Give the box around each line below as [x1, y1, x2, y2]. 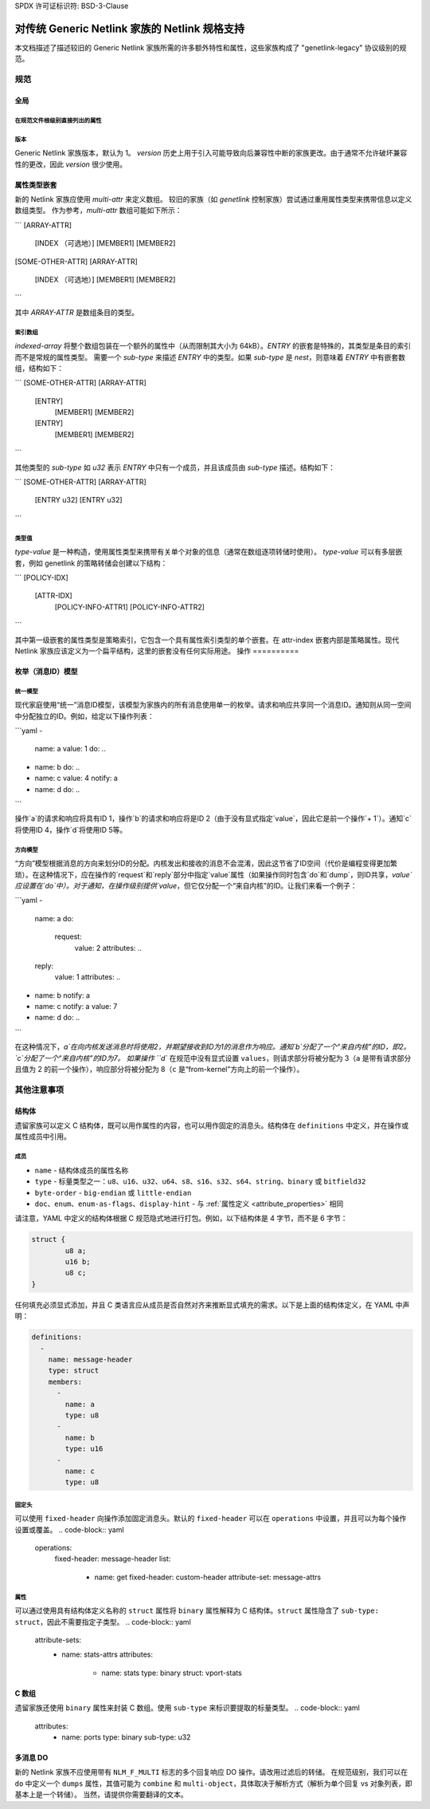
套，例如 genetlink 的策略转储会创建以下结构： [14, 558, 168, 568]
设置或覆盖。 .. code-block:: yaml [14, 1524, 124, 1535]
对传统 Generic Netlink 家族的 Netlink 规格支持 [14, 22, 245, 35]
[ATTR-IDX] [34, 591, 73, 601]
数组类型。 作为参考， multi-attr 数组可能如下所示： [14, 206, 182, 215]
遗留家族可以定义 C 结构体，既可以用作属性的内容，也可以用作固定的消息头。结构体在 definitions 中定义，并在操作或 [14, 1121, 409, 1130]
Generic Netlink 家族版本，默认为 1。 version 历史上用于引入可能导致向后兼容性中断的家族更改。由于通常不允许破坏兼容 [14, 148, 408, 158]
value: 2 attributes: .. [74, 943, 143, 952]
